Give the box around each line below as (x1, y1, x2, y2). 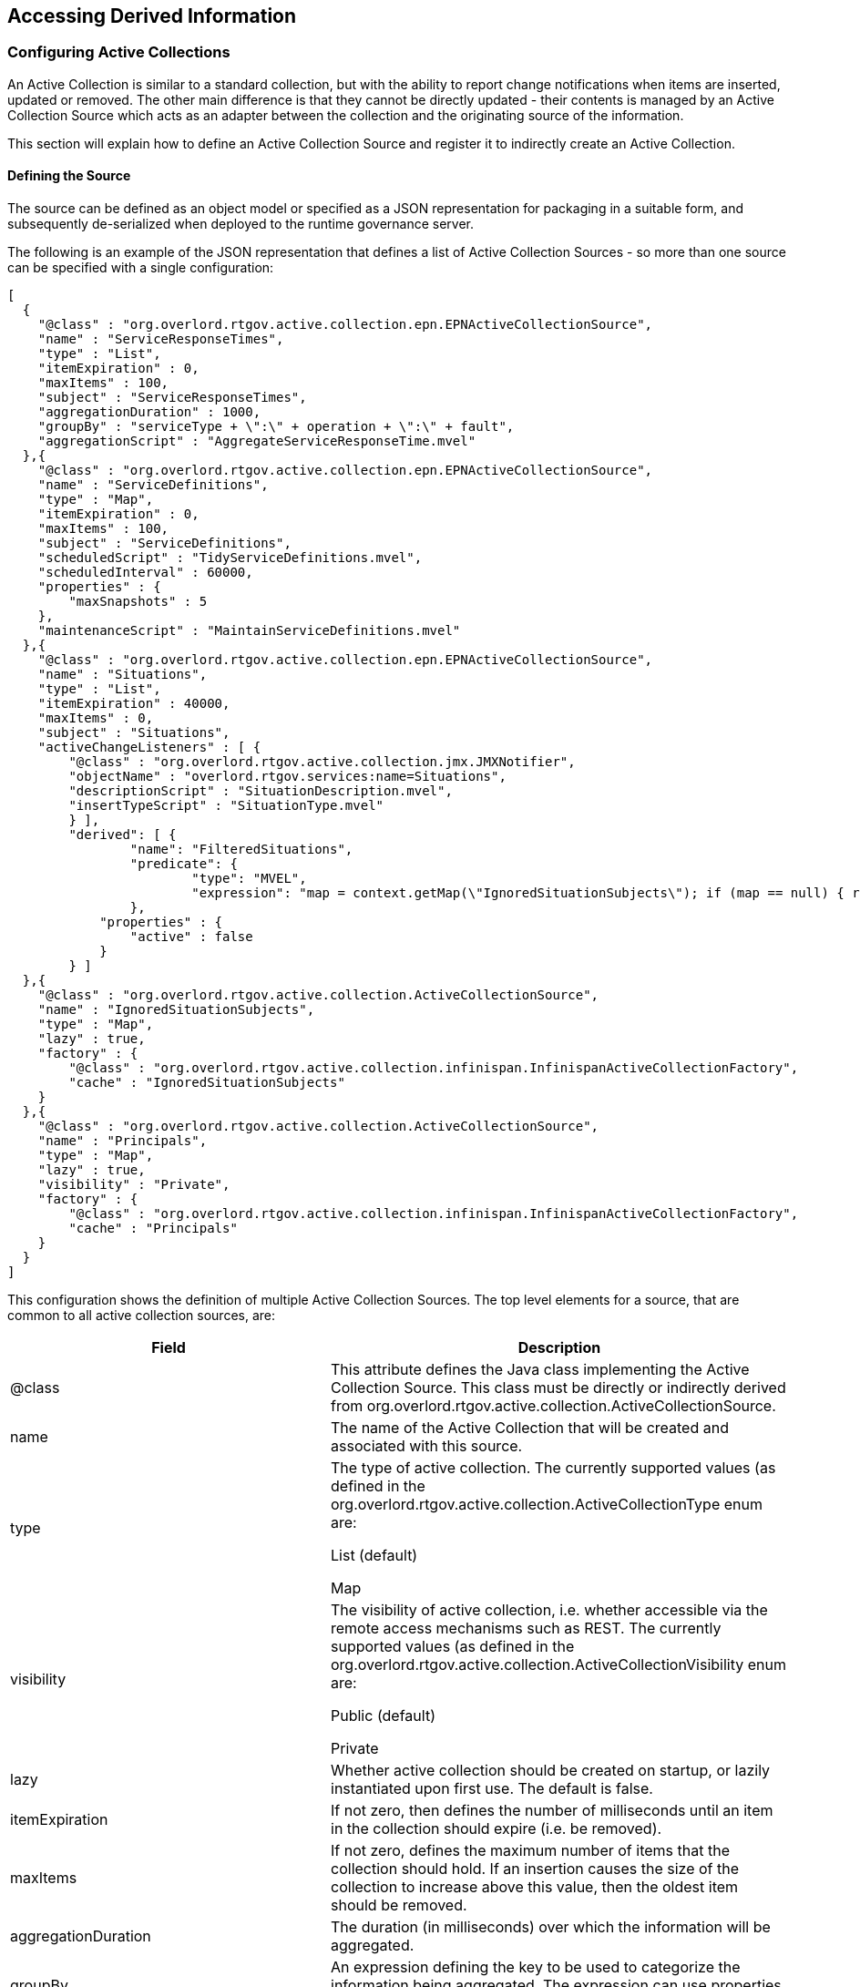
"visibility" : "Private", (37, 1177, 230, 1193)
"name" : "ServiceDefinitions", (37, 477, 269, 493)
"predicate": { (129, 856, 238, 872)
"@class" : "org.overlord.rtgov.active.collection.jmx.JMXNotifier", (68, 754, 576, 770)
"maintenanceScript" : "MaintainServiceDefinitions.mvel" (37, 623, 461, 639)
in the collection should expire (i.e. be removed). (331, 1819, 662, 1838)
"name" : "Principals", (37, 1133, 208, 1149)
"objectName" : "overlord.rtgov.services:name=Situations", (68, 769, 507, 784)
